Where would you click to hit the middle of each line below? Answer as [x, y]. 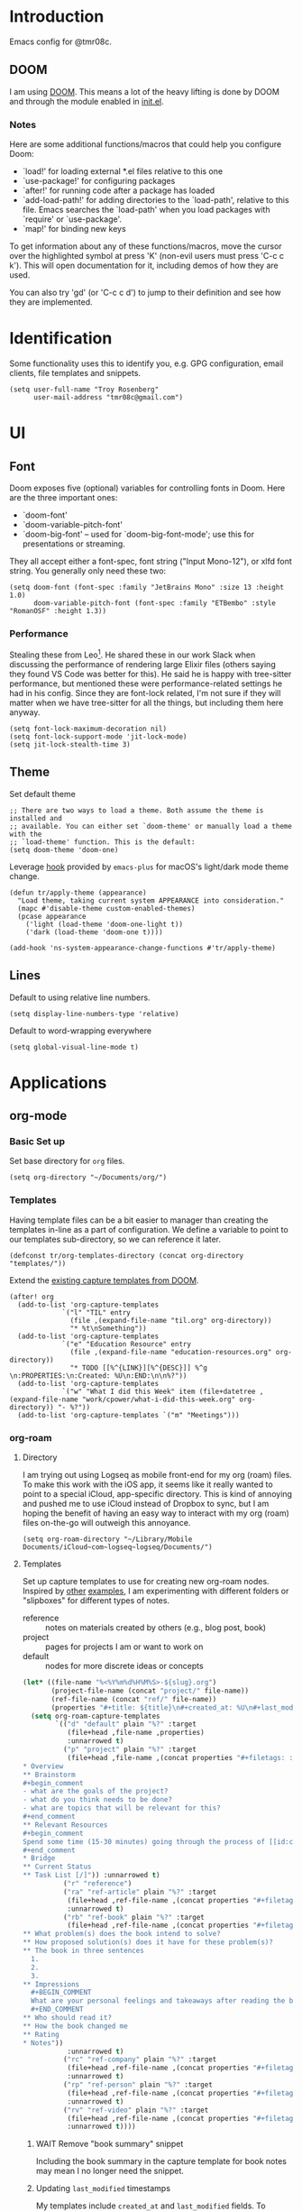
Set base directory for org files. [67, 1161]
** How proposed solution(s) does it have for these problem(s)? [147, 1942]
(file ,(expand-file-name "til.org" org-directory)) [171, 1320]
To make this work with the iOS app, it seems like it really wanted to [147, 1484]
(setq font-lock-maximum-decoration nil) [88, 729]
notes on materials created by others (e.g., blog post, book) [156, 1628]
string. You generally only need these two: [88, 571]
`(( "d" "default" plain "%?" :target [126, 1724]
